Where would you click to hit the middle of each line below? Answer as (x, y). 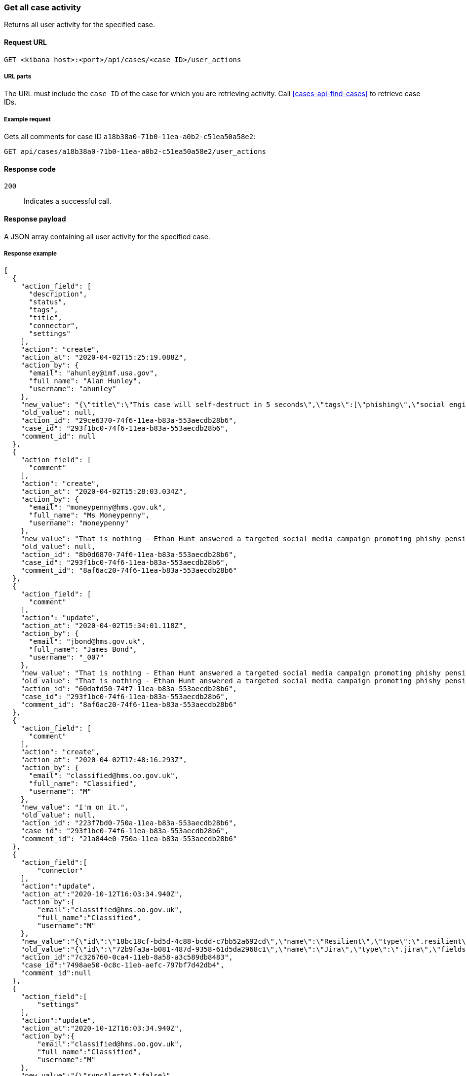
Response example (30, 253)
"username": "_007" (66, 657)
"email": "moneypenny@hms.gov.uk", (97, 507)
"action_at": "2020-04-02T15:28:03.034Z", (104, 492)
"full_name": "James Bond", (83, 649)
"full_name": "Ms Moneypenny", (89, 515)
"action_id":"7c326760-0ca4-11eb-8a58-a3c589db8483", (127, 957)
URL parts (18, 76)
